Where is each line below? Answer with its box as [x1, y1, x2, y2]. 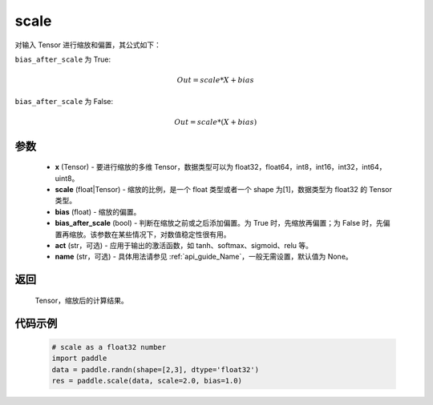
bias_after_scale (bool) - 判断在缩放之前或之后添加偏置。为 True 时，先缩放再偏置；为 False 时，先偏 [55, 219, 391, 228]
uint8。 [55, 173, 79, 183]
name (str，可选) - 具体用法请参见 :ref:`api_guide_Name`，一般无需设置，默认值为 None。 [55, 252, 353, 262]
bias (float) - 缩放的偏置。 [55, 207, 141, 216]
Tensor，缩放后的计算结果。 [34, 295, 128, 305]
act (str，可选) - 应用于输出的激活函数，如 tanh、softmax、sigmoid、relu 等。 [55, 241, 313, 251]
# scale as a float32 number [51, 343, 167, 351]
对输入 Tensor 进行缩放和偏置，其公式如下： [14, 40, 162, 50]
